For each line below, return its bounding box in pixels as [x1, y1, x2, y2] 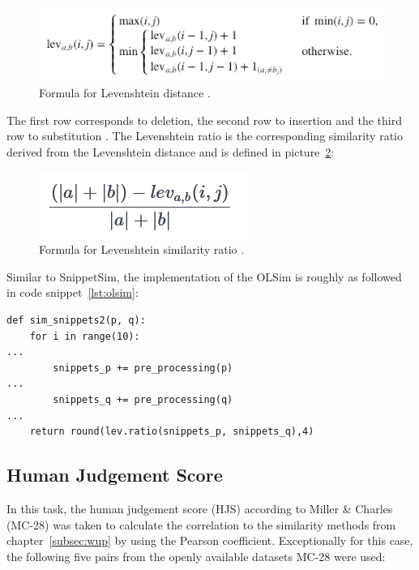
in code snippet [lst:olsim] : [6, 284, 139, 301]
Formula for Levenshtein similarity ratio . [39, 241, 245, 258]
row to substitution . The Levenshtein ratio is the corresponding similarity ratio [6, 127, 403, 144]
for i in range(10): [29, 330, 140, 342]
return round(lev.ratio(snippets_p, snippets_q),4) [29, 426, 314, 438]
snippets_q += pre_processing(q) [53, 393, 233, 405]
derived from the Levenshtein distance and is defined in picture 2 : [6, 144, 335, 160]
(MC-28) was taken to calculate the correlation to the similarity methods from [6, 516, 396, 533]
